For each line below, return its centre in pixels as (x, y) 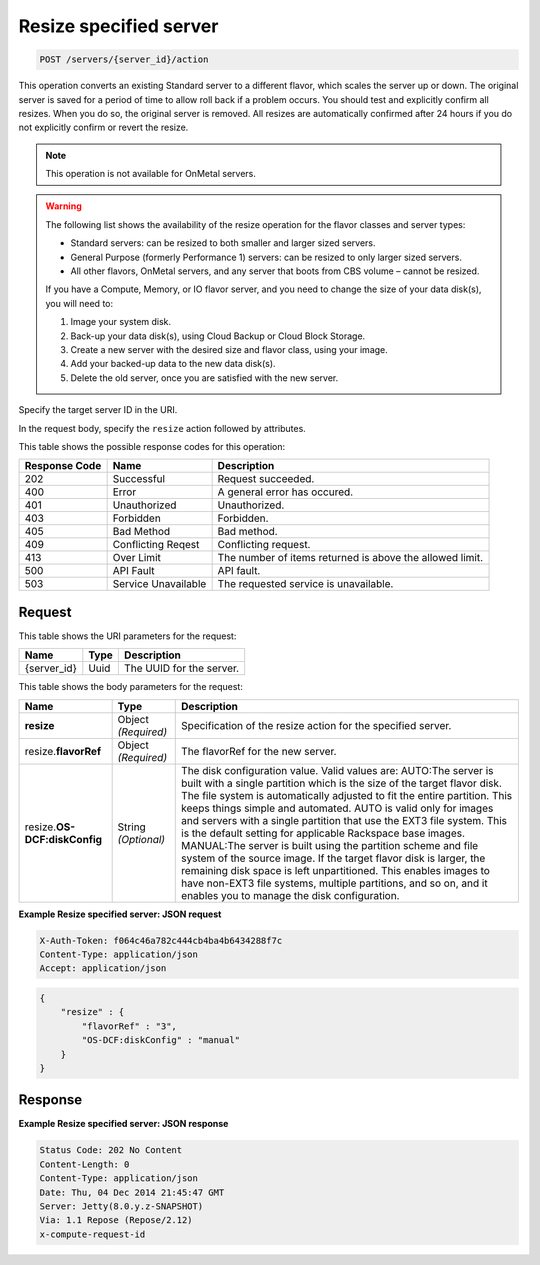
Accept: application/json (103, 968)
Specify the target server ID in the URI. (98, 410)
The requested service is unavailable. (305, 584)
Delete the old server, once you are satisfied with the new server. (204, 377)
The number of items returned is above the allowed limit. (350, 558)
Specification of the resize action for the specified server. (316, 725)
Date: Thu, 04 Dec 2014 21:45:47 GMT (132, 1192)
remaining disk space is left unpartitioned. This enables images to (335, 870)
